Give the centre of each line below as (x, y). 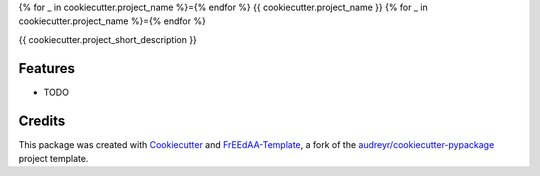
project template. (53, 158)
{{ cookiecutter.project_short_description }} (107, 39)
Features (46, 68)
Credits (42, 120)
